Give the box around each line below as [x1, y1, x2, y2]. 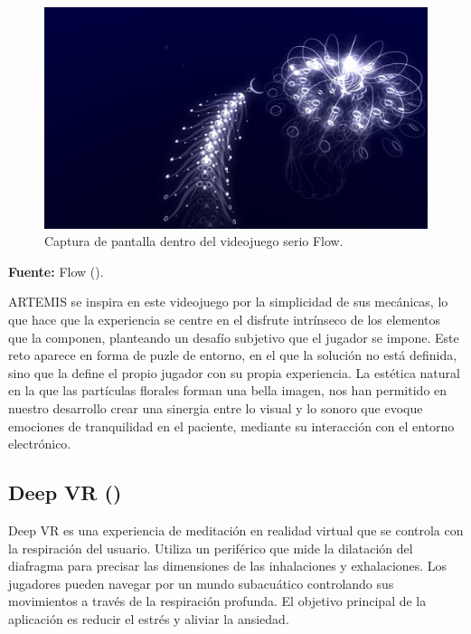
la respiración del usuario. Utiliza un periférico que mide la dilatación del [8, 538, 413, 557]
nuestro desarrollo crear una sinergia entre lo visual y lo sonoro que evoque [8, 399, 423, 418]
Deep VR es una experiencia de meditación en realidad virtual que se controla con [8, 521, 464, 540]
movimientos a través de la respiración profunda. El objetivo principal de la [8, 591, 427, 610]
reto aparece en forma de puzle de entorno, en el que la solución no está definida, [8, 345, 457, 364]
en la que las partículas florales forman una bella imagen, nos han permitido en [8, 381, 447, 400]
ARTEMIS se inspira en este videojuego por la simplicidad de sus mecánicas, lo [8, 292, 448, 311]
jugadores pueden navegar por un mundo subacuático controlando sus [8, 573, 394, 592]
